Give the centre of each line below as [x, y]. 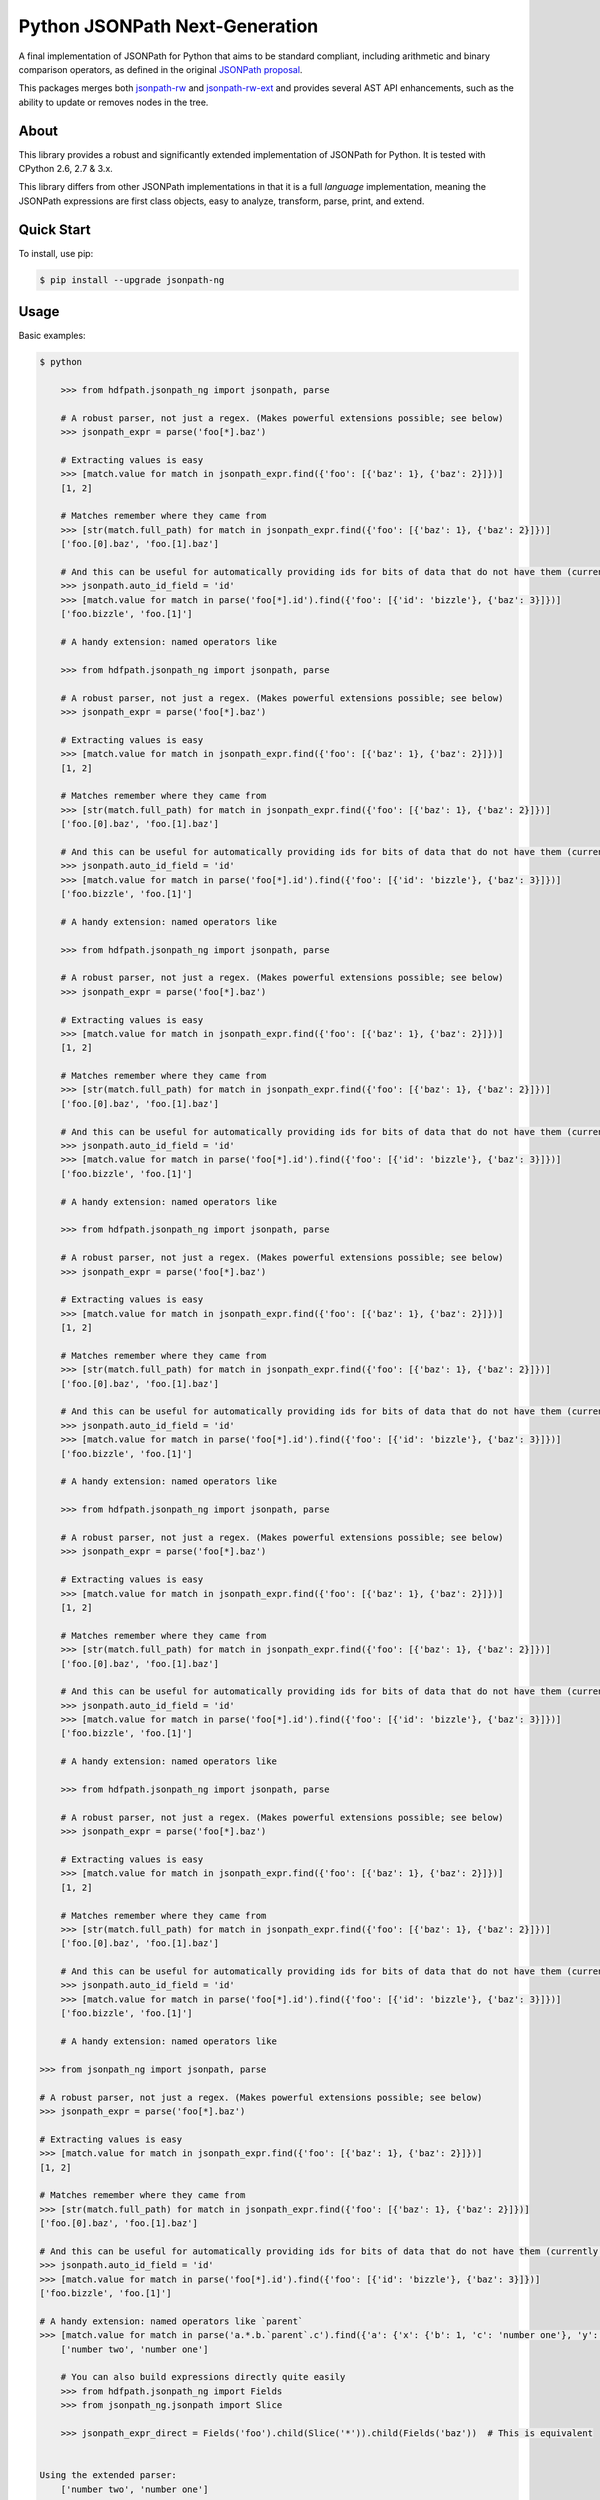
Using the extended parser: [108, 2475]
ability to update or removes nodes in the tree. [113, 102]
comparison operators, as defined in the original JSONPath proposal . [160, 69]
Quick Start [54, 229]
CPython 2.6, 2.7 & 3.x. [66, 169]
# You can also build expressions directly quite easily [203, 2377]
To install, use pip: [56, 253]
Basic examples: [52, 336]
